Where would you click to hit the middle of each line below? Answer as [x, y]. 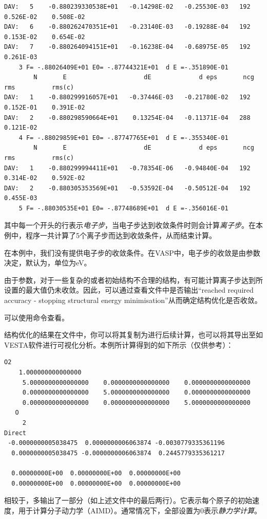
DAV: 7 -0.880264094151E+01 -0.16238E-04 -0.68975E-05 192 [127, 47]
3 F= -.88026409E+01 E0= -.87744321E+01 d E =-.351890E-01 [123, 67]
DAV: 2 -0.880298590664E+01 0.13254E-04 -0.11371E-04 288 [127, 118]
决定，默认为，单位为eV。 [48, 263]
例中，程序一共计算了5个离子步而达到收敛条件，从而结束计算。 [110, 235]
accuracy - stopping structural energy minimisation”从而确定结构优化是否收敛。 [133, 300]
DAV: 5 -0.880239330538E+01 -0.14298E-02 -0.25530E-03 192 [127, 7]
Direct [15, 433]
